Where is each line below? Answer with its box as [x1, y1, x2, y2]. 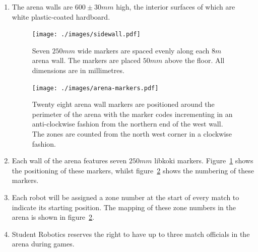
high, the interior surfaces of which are [116, 2, 235, 12]
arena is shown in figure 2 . [12, 212, 94, 222]
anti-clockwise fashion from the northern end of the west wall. [32, 118, 223, 129]
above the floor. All [164, 55, 225, 66]
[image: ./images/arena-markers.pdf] [32, 84, 159, 92]
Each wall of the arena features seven [12, 155, 127, 166]
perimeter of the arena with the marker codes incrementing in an [32, 108, 233, 119]
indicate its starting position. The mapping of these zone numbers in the [12, 202, 236, 212]
